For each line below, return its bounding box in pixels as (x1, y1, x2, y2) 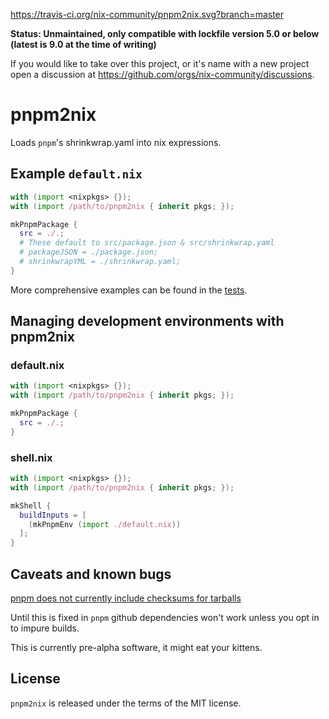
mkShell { (10, 500, 52, 511)
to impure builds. (10, 622, 80, 634)
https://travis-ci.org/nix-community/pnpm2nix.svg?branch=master (10, 9, 285, 20)
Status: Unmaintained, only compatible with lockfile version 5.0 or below (10, 28, 320, 39)
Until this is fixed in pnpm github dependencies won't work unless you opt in (10, 612, 320, 624)
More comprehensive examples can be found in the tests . (10, 284, 248, 296)
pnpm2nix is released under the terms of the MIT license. (10, 697, 242, 709)
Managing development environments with (10, 313, 285, 330)
